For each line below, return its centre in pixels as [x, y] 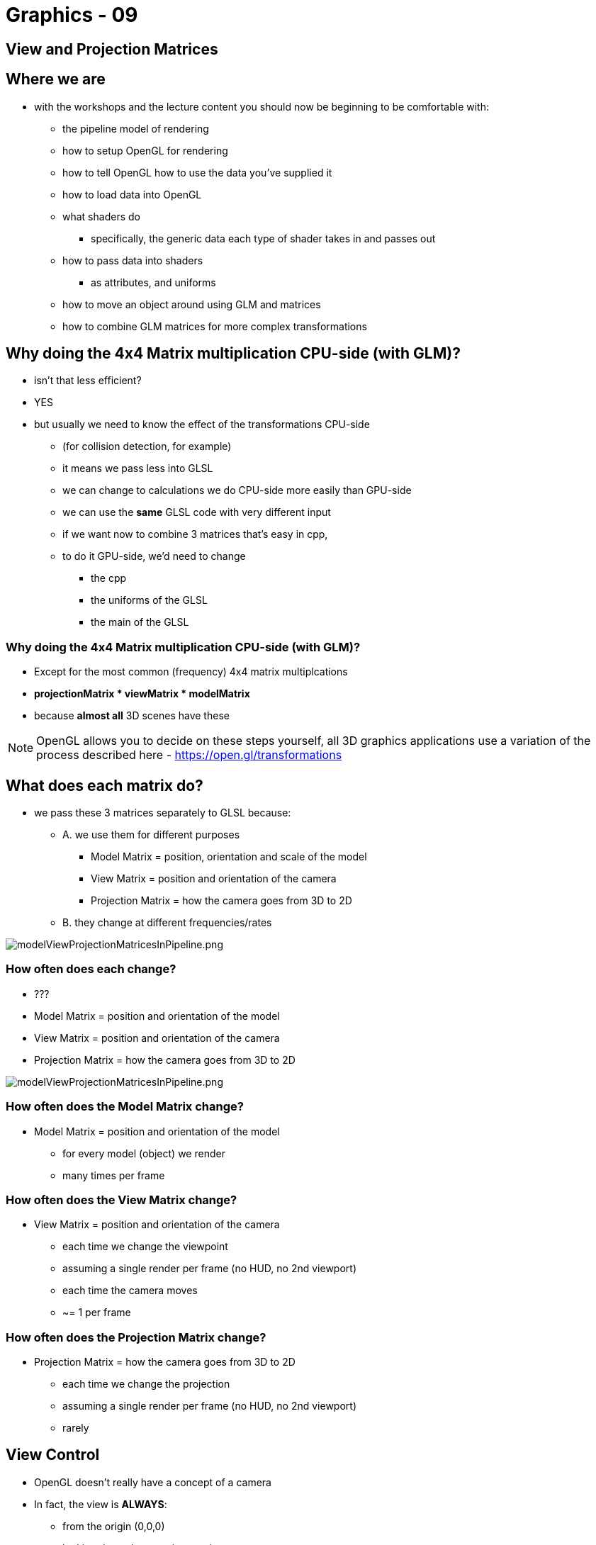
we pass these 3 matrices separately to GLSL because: [163, 813]
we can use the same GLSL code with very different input [197, 512]
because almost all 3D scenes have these [132, 716]
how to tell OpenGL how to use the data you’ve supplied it [197, 172]
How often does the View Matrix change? [122, 1200]
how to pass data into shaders [133, 260]
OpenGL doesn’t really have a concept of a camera [153, 1482]
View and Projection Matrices [112, 49]
